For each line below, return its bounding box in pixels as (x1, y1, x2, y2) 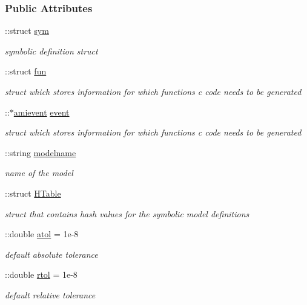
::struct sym (5, 24, 49, 37)
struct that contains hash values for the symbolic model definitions (5, 207, 249, 220)
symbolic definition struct (5, 44, 98, 57)
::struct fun (5, 65, 47, 77)
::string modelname (5, 146, 76, 159)
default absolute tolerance (5, 248, 98, 260)
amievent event (13, 105, 70, 118)
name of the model (5, 166, 73, 179)
